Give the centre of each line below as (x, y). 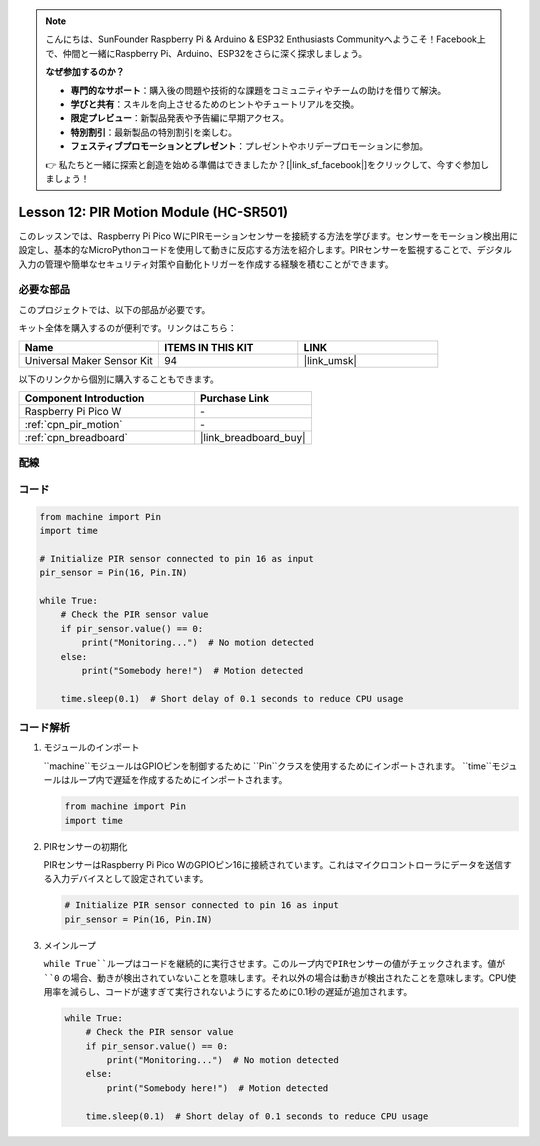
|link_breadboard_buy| (253, 437)
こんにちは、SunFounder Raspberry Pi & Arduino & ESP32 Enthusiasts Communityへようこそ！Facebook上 (266, 39)
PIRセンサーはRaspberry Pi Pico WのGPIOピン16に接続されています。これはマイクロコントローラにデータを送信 (273, 864)
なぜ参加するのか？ (85, 72)
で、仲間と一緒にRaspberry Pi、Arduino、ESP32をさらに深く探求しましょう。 (206, 53)
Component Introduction (84, 398)
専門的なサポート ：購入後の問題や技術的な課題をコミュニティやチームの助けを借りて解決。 (258, 90)
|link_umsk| (330, 360)
